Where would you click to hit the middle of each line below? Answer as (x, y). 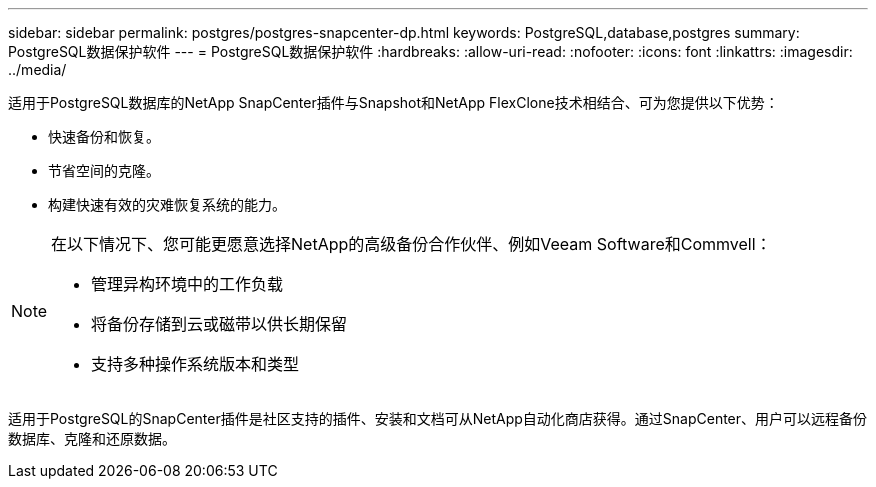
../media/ (37, 69)
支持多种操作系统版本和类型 (195, 364)
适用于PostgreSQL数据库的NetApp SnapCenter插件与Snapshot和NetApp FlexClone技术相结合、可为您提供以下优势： (393, 102)
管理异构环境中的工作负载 (187, 284)
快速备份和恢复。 (104, 136)
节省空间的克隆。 (104, 170)
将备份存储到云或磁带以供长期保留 (219, 324)
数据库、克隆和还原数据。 (92, 438)
